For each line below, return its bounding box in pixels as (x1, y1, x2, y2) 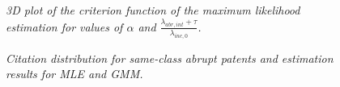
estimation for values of (6, 18, 123, 35)
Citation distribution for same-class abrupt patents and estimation (6, 49, 334, 66)
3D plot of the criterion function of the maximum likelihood (6, 2, 300, 18)
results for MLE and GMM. (6, 65, 143, 82)
